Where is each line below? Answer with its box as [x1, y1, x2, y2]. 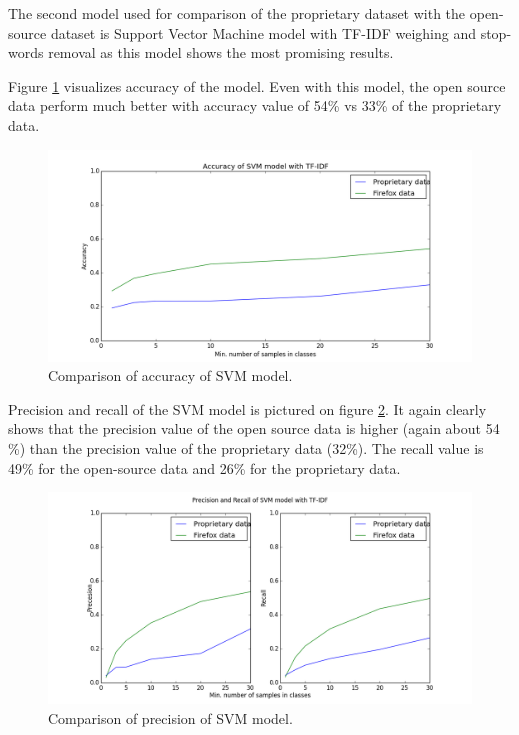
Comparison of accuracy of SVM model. [48, 365, 293, 386]
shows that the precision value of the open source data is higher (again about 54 [8, 418, 500, 439]
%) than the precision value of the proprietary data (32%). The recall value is [8, 437, 484, 458]
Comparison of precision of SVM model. [48, 707, 293, 728]
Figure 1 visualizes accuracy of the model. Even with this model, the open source [8, 75, 506, 96]
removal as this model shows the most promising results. [48, 42, 394, 63]
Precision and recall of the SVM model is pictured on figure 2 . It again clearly [8, 398, 487, 419]
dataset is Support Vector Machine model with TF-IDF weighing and [50, 22, 476, 43]
